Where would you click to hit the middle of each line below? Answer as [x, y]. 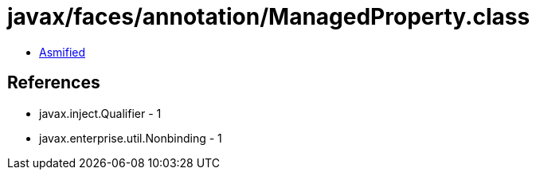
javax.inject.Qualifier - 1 [100, 113]
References [54, 83]
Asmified [63, 52]
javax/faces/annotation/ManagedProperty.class [269, 17]
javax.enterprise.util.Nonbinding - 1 [131, 138]
